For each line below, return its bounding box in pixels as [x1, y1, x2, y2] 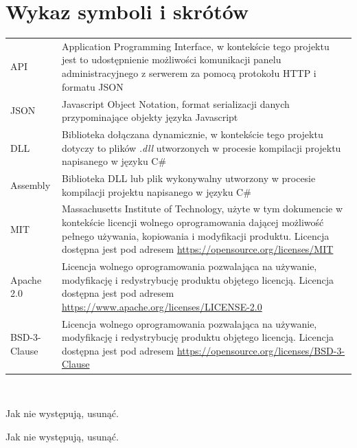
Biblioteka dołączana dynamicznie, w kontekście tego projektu [62, 126, 323, 141]
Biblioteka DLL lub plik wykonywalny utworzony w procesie [62, 170, 316, 185]
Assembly [10, 177, 51, 192]
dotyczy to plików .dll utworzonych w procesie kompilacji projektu [62, 140, 341, 155]
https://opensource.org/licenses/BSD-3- [176, 343, 345, 357]
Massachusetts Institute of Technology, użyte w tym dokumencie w [62, 201, 343, 216]
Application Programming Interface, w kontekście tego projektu [62, 38, 330, 53]
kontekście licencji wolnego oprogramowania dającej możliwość [62, 215, 324, 229]
